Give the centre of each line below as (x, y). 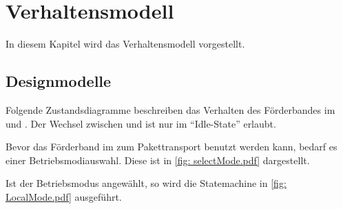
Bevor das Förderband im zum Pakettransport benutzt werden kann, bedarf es (171, 147)
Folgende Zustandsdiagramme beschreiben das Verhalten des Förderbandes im (170, 109)
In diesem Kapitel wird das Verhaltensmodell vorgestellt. (125, 44)
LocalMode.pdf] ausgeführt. (64, 196)
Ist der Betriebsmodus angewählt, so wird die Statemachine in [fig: (146, 183)
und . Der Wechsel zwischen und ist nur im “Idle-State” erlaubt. (141, 123)
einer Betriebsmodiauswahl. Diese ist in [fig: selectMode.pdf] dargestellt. (158, 160)
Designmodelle (59, 81)
